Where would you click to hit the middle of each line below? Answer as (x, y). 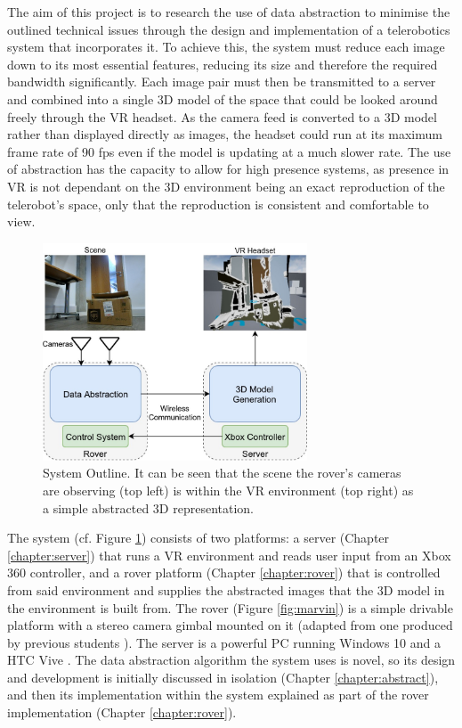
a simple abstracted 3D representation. (148, 507)
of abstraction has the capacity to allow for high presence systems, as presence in (228, 169)
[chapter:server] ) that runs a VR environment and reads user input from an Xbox (229, 555)
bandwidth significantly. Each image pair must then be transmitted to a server (222, 82)
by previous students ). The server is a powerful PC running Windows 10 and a (224, 642)
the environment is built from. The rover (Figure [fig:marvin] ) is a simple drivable (230, 607)
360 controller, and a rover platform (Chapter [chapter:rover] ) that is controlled (224, 573)
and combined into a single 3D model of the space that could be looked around (223, 98)
